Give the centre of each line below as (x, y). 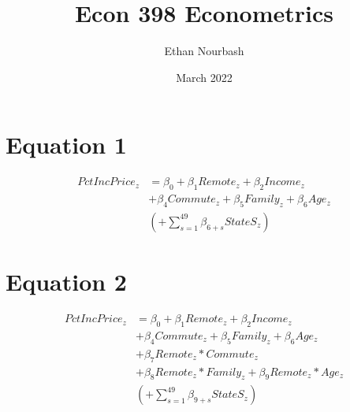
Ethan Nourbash (204, 51)
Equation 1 (66, 145)
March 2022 (204, 77)
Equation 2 (66, 282)
